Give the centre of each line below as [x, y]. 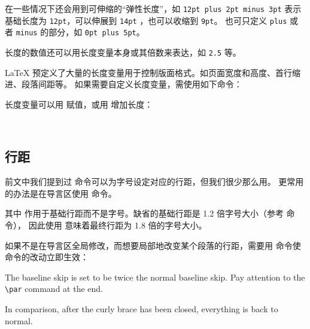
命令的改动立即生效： [47, 257]
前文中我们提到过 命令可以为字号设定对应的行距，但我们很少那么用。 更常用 [154, 182]
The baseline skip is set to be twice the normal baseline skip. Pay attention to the [155, 277]
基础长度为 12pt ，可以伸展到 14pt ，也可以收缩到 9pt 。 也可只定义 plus [146, 20]
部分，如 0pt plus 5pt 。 [97, 32]
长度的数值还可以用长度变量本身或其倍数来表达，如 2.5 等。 [123, 52]
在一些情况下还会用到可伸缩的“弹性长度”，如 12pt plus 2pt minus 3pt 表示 [153, 8]
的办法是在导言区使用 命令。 [61, 193]
